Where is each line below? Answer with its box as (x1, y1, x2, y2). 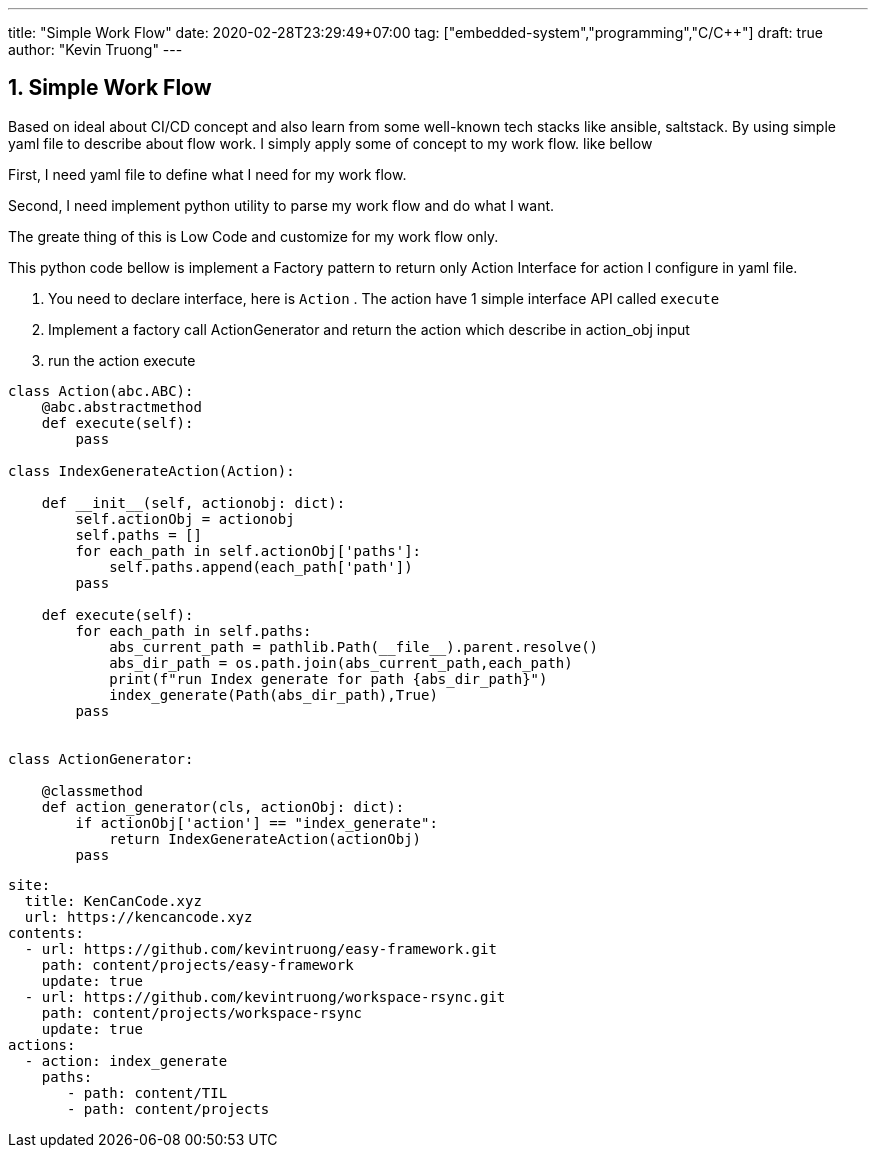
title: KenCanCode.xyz (24, 892, 202, 909)
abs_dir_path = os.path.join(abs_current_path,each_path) (109, 654, 573, 671)
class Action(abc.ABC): (8, 382, 194, 399)
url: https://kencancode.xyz (24, 908, 253, 925)
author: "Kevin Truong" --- (8, 41, 183, 58)
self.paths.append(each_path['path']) (109, 558, 413, 575)
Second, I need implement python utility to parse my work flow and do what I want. (8, 196, 555, 214)
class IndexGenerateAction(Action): (8, 462, 295, 479)
